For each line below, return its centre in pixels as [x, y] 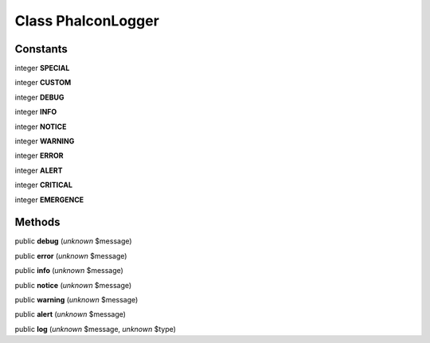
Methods [37, 222]
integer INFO [36, 112]
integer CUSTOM [43, 83]
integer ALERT [39, 170]
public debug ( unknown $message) [73, 241]
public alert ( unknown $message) [70, 314]
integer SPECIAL [42, 68]
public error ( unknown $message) [71, 255]
